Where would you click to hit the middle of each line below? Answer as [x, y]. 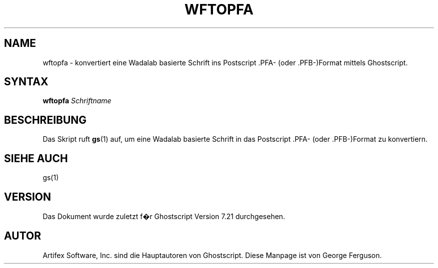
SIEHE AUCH [36, 158]
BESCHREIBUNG [45, 120]
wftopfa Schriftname [77, 101]
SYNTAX [26, 82]
